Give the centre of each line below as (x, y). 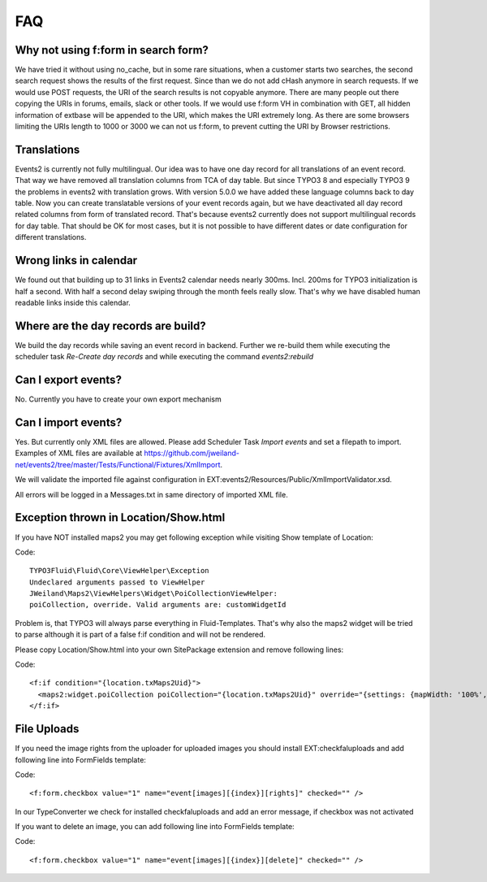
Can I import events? (69, 422)
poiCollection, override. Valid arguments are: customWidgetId (158, 605)
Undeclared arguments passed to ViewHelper (117, 582)
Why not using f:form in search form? (112, 50)
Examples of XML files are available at (79, 453)
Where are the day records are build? (110, 326)
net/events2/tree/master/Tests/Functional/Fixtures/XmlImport (118, 464)
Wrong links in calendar (76, 261)
